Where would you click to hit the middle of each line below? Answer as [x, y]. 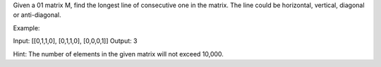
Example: [26, 28]
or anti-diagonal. [37, 15]
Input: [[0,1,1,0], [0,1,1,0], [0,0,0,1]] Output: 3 [75, 41]
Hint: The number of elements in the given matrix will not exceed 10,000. [118, 54]
